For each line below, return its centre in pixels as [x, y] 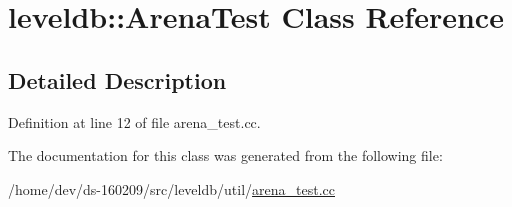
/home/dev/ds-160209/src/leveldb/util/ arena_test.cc [171, 188]
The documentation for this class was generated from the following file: [225, 155]
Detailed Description [117, 79]
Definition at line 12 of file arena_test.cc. [134, 121]
